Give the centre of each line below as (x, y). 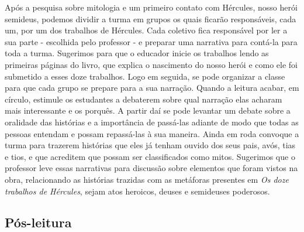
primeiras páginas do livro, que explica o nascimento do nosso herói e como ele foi (151, 64)
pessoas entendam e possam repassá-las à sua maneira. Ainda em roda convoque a (152, 133)
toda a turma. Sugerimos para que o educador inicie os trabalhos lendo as (137, 53)
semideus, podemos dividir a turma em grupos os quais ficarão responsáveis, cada (151, 18)
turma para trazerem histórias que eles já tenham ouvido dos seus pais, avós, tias (150, 145)
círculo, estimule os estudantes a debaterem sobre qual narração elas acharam (144, 99)
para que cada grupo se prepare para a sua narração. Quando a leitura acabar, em (152, 88)
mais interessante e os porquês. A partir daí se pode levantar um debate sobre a (148, 110)
